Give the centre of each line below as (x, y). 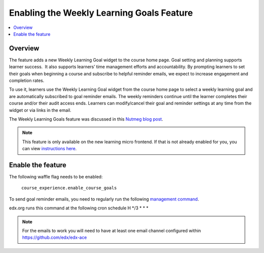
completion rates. (27, 80)
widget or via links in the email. (40, 110)
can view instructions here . (49, 149)
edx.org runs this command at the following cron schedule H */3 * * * (79, 208)
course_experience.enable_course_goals (69, 188)
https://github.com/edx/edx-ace (55, 237)
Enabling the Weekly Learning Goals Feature (101, 13)
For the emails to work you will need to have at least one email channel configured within (112, 231)
